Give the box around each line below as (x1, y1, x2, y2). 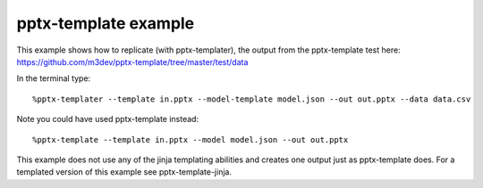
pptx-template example (16, 13, 195, 33)
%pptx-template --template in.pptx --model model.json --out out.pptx (32, 135, 349, 144)
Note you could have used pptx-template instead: (16, 114, 199, 125)
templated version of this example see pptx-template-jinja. (16, 167, 233, 177)
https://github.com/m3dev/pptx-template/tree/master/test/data (16, 56, 249, 67)
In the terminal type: (16, 73, 91, 84)
